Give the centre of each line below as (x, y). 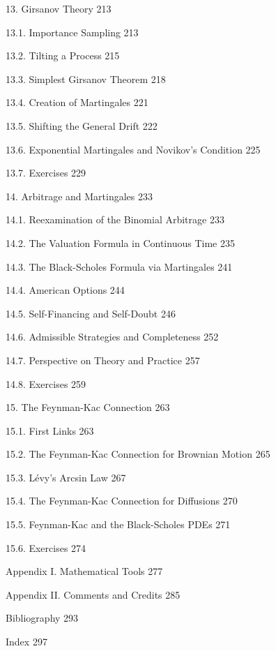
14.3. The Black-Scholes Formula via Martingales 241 (119, 266)
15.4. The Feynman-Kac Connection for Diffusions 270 (122, 501)
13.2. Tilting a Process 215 (63, 55)
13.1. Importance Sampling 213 (72, 32)
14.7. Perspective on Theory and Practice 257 (103, 360)
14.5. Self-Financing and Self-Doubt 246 (91, 313)
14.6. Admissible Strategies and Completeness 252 (112, 337)
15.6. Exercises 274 (46, 547)
